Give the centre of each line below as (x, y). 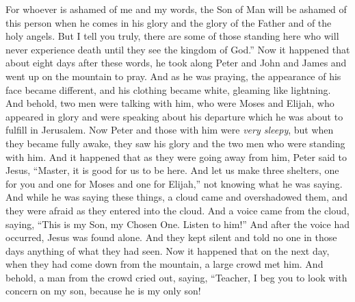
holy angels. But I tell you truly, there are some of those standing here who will (172, 36)
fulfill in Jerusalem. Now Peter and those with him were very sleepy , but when (170, 130)
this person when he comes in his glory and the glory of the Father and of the (169, 22)
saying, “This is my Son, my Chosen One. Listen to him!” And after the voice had (178, 224)
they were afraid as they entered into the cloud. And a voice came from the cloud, (177, 210)
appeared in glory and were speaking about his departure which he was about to (174, 116)
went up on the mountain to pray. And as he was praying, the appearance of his (173, 76)
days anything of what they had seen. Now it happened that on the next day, (168, 250)
